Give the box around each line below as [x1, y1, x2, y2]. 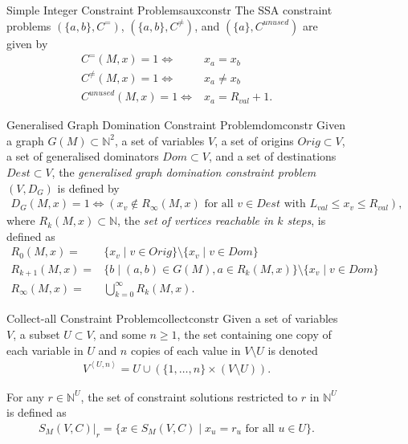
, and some [92, 325, 146, 342]
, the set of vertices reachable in [117, 212, 274, 229]
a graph [6, 132, 44, 149]
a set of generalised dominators [6, 148, 159, 165]
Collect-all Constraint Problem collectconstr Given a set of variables [6, 310, 338, 327]
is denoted [267, 341, 318, 358]
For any [6, 388, 44, 405]
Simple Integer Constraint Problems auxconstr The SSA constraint [6, 2, 333, 18]
